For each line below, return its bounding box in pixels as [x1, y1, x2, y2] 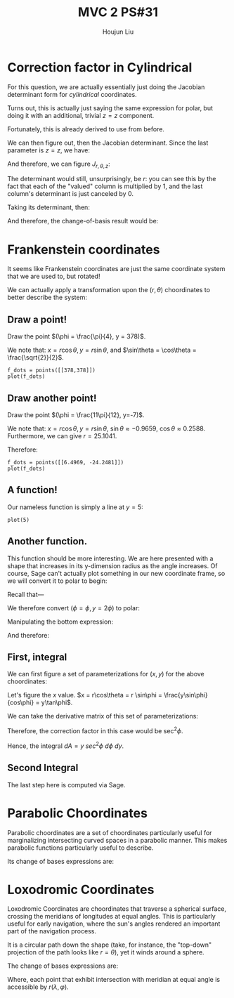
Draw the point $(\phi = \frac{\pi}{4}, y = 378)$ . [7, 332, 146, 341]
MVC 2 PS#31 [77, 4, 159, 20]
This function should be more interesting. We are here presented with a [7, 554, 214, 563]
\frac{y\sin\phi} [164, 691, 209, 700]
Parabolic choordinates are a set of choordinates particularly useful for [7, 828, 212, 836]
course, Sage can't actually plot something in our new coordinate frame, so [7, 569, 226, 577]
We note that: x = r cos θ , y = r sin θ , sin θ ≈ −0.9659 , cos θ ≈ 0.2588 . [7, 424, 206, 433]
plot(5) [7, 516, 30, 523]
